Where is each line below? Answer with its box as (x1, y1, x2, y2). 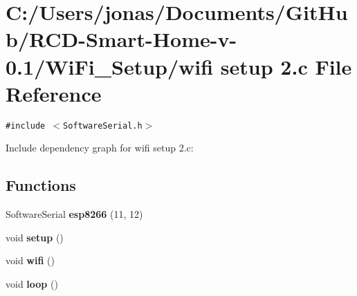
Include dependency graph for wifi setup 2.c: (6, 140, 194, 155)
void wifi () (6, 253, 55, 268)
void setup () (6, 230, 64, 244)
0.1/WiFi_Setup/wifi (6, 52, 214, 80)
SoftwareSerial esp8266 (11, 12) (6, 207, 143, 221)
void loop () (6, 276, 58, 290)
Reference (6, 79, 102, 107)
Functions (6, 174, 76, 196)
